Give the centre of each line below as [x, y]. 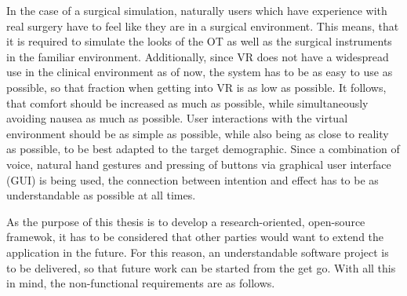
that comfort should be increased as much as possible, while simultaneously [187, 102]
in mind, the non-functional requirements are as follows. [141, 283]
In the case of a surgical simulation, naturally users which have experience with [197, 10]
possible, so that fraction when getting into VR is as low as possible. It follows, [196, 87]
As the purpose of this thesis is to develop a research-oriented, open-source [186, 221]
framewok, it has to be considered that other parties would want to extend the [195, 237]
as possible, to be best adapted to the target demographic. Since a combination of [203, 149]
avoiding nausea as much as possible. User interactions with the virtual [177, 118]
